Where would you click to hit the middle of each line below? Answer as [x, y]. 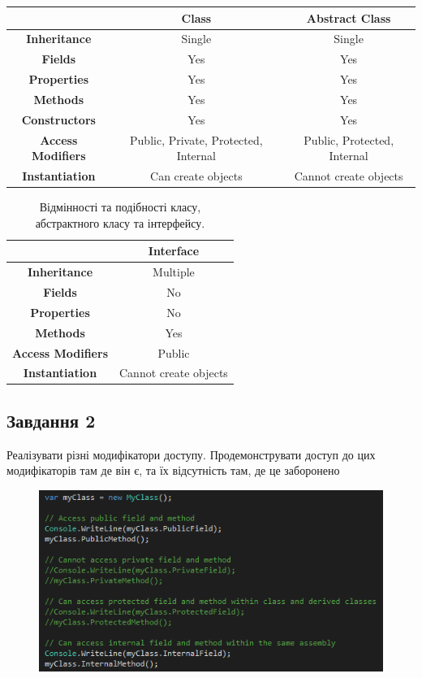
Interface [174, 251]
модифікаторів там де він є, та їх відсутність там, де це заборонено [173, 470]
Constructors [58, 119]
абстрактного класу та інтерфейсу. [120, 222]
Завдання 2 [51, 420]
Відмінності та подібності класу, [120, 207]
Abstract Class [349, 17]
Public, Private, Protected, [196, 139]
